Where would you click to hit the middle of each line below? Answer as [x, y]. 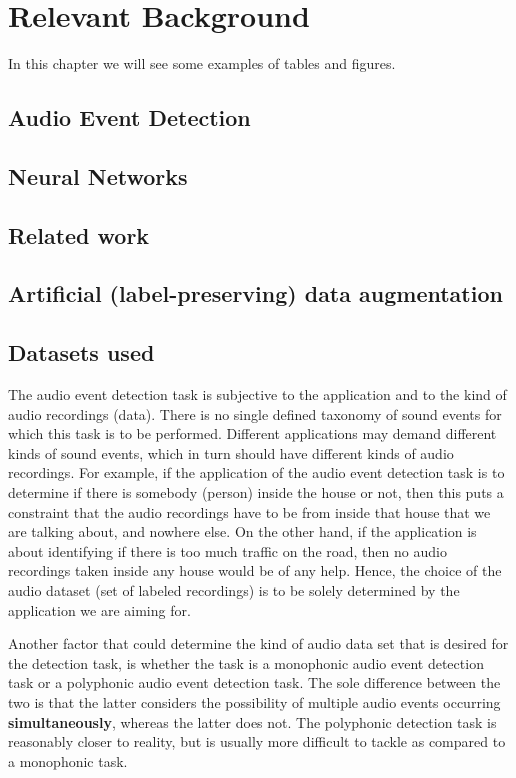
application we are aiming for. [99, 609]
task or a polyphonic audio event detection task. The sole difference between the [254, 682]
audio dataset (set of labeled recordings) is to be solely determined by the [234, 589]
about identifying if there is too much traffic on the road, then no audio [227, 550]
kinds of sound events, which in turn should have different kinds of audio [231, 452]
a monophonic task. [68, 760]
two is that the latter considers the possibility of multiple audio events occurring [254, 701]
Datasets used [81, 352]
